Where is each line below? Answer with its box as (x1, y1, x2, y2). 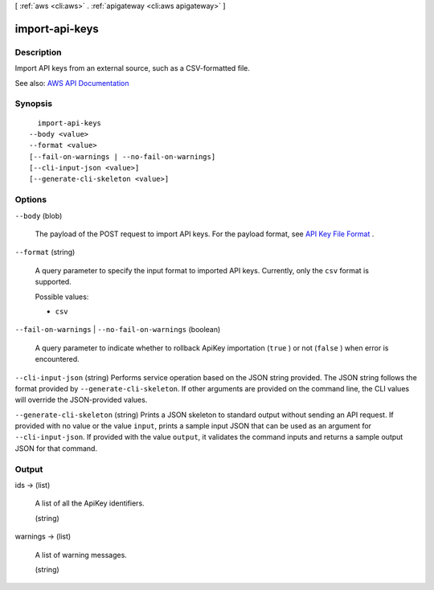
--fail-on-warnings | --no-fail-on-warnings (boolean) (14, 325, 221, 334)
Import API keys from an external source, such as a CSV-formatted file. (14, 64, 251, 73)
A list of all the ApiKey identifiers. (35, 498, 145, 508)
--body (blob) (14, 211, 63, 220)
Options (14, 194, 47, 205)
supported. (35, 277, 72, 287)
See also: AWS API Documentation (14, 78, 129, 88)
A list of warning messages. (35, 550, 128, 559)
